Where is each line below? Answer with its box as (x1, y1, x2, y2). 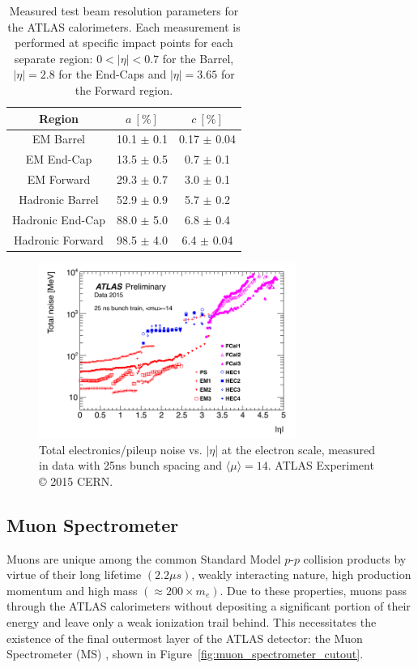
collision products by (303, 550, 407, 567)
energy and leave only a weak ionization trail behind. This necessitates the (6, 614, 377, 631)
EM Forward (27, 171, 91, 188)
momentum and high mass (6, 581, 138, 598)
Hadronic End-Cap (12, 211, 105, 228)
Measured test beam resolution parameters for (9, 2, 239, 19)
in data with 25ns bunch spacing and (39, 457, 223, 474)
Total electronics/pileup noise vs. (39, 440, 203, 457)
